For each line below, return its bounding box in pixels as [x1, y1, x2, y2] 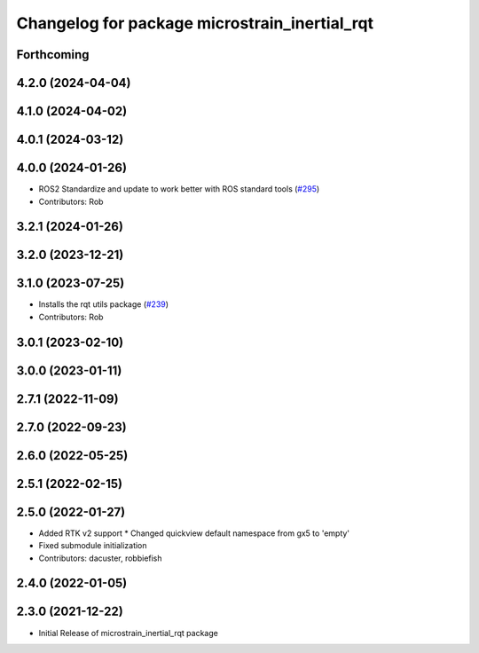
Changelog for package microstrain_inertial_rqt [16, 13, 374, 33]
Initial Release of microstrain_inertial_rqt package [38, 627, 219, 638]
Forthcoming [16, 47, 90, 62]
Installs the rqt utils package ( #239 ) [38, 299, 169, 310]
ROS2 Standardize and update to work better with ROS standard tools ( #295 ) [38, 184, 320, 194]
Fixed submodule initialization [38, 540, 147, 551]
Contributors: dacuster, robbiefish [38, 553, 163, 563]
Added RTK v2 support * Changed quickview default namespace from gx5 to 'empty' [38, 528, 350, 539]
